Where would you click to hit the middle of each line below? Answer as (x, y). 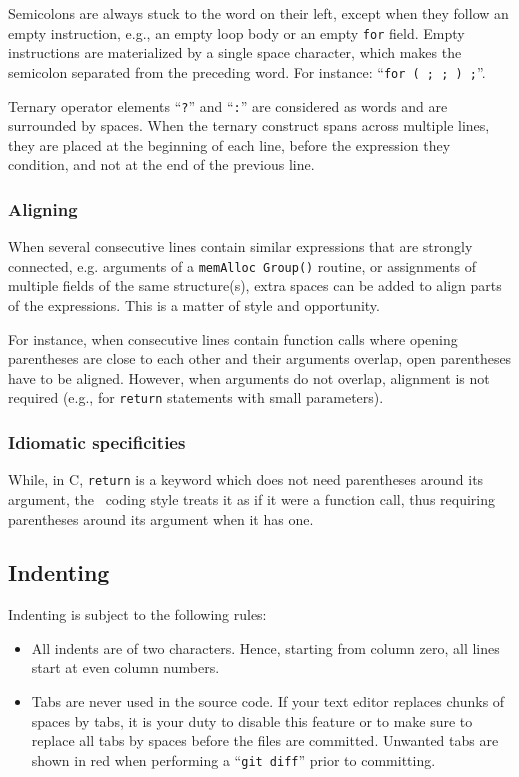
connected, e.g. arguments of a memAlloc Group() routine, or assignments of (242, 265)
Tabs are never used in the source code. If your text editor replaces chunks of (268, 701)
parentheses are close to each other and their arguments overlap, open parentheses (260, 358)
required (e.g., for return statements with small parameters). (196, 397)
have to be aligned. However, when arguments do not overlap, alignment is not (249, 377)
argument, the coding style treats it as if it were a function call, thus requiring (252, 498)
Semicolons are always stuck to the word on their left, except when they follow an (258, 13)
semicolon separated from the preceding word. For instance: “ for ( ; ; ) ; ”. (247, 71)
